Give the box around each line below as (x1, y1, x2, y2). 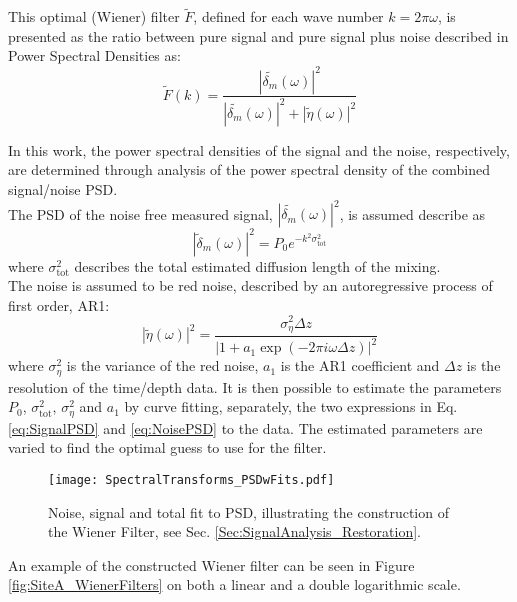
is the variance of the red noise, (66, 355, 259, 376)
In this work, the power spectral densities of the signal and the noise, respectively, (8, 139, 510, 160)
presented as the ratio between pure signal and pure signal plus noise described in (8, 25, 509, 46)
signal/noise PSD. (8, 179, 118, 200)
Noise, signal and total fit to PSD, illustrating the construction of (48, 501, 449, 522)
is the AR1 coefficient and (280, 355, 440, 376)
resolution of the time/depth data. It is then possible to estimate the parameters (8, 376, 502, 397)
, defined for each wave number (193, 6, 384, 27)
